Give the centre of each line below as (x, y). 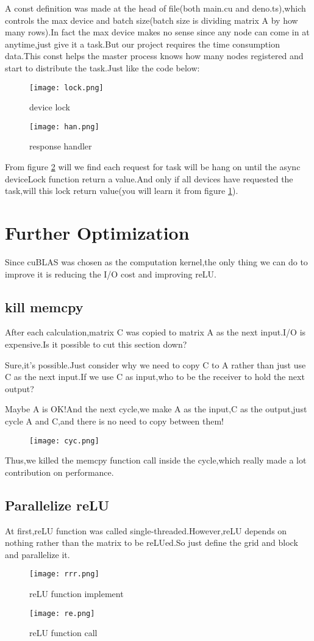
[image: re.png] (62, 613)
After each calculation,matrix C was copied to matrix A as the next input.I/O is (155, 332)
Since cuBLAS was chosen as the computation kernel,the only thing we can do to (156, 261)
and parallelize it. (37, 554)
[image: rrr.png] (64, 574)
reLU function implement (77, 593)
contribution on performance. (59, 472)
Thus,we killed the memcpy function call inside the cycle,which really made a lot (156, 460)
